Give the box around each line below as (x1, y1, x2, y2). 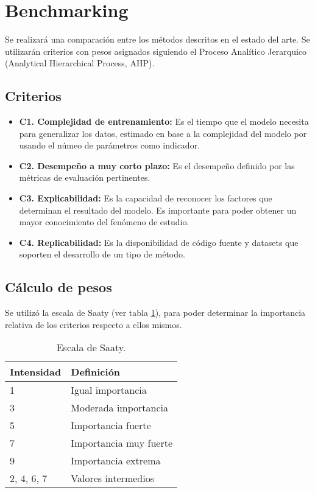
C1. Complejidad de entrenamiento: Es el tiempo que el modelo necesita (19, 115, 309, 128)
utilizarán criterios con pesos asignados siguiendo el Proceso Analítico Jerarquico (5, 44, 307, 57)
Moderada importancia (71, 400, 168, 415)
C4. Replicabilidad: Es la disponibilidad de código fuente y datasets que (19, 236, 299, 248)
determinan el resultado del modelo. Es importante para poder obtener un (19, 203, 297, 216)
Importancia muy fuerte (71, 436, 173, 450)
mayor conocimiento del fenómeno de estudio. (19, 215, 189, 228)
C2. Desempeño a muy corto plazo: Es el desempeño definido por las (19, 159, 295, 172)
